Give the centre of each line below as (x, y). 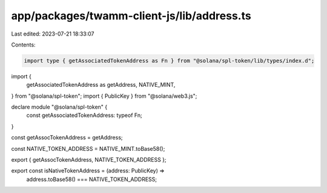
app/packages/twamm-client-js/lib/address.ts (131, 16)
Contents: (23, 45)
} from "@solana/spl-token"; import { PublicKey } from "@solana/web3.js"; (104, 96)
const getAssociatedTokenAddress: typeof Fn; (84, 115)
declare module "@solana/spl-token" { (59, 107)
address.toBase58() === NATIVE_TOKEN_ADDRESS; (92, 179)
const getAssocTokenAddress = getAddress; (67, 138)
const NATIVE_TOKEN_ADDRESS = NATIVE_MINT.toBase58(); (88, 148)
